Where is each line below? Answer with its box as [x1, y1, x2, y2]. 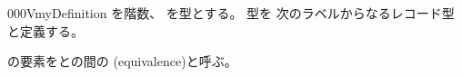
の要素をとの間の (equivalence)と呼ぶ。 [7, 52, 237, 71]
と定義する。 [7, 21, 84, 40]
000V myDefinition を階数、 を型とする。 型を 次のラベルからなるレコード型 [7, 4, 455, 22]
